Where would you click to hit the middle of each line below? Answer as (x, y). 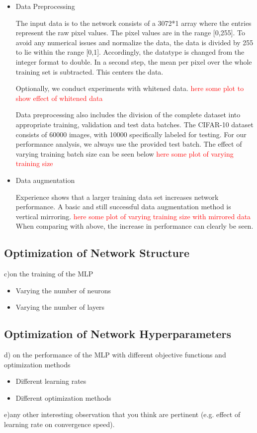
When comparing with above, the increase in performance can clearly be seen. (134, 226)
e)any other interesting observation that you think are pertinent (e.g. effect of (122, 414)
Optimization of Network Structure (97, 253)
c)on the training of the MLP (49, 274)
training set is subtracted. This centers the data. (89, 71)
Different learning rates (51, 381)
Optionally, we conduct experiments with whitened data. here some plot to (130, 88)
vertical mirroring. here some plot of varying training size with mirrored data (133, 216)
